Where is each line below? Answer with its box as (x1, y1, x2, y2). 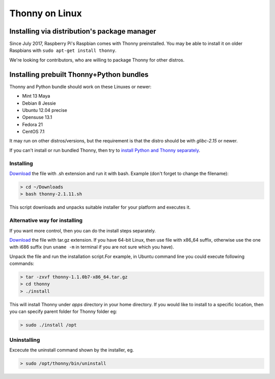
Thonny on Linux (9, 8, 82, 19)
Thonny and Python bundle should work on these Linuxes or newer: (9, 83, 152, 90)
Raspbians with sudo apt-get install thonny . (9, 47, 117, 53)
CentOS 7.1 (22, 129, 45, 135)
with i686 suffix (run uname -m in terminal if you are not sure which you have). (9, 244, 174, 250)
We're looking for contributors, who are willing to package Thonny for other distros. (9, 56, 185, 63)
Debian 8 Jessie (22, 100, 56, 106)
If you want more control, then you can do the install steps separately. (9, 227, 156, 234)
